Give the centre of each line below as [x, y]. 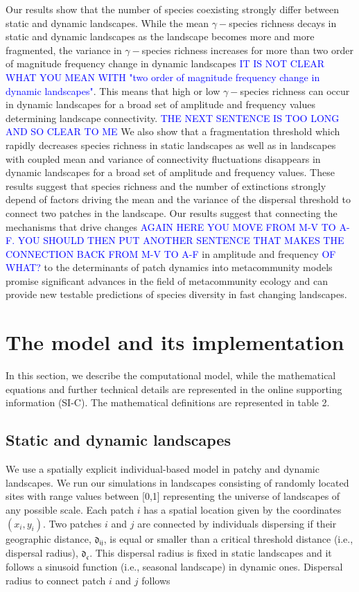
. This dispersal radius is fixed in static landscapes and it [211, 553]
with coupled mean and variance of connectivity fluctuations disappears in [163, 158]
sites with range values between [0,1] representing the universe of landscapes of [173, 496]
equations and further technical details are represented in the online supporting [174, 389]
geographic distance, [49, 538]
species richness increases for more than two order [247, 50]
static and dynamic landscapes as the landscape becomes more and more [160, 36]
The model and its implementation [175, 342]
